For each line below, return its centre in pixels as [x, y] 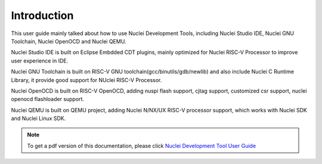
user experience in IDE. [40, 61]
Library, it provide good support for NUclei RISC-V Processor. [86, 80]
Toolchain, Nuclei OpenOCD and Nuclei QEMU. [69, 41]
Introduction [42, 15]
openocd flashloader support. [48, 99]
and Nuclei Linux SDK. [38, 118]
